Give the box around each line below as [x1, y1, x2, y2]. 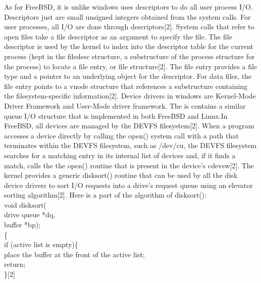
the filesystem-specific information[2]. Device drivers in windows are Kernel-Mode [4, 90, 256, 101]
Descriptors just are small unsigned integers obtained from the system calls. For [4, 11, 251, 22]
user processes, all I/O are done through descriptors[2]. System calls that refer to [4, 21, 254, 32]
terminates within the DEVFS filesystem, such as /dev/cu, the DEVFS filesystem [4, 140, 257, 151]
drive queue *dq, [4, 209, 56, 220]
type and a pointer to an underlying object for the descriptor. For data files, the [4, 71, 252, 81]
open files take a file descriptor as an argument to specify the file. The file [4, 31, 232, 41]
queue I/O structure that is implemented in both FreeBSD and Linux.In [4, 110, 228, 121]
